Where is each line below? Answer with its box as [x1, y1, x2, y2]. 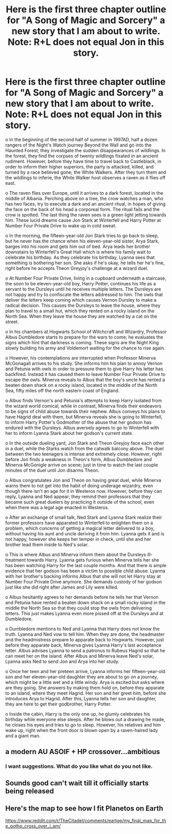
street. [5, 319, 19, 325]
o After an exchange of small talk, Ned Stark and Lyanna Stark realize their [5, 514, 162, 520]
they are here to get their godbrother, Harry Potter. [5, 701, 112, 707]
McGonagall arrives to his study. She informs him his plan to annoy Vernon [5, 360, 163, 366]
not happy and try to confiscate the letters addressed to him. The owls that [5, 291, 163, 298]
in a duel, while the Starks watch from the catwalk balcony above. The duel [5, 445, 164, 451]
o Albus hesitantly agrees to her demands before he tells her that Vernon [5, 594, 159, 600]
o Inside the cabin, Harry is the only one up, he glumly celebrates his [5, 711, 150, 717]
